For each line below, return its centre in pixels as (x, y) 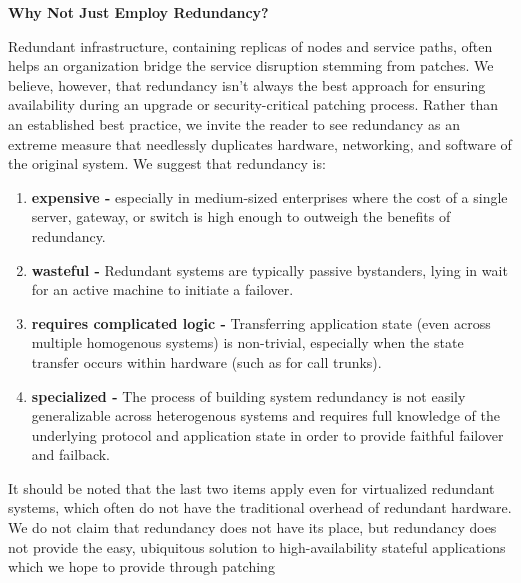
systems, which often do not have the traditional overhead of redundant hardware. (260, 507)
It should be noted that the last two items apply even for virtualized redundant (251, 487)
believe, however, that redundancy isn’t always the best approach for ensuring (247, 84)
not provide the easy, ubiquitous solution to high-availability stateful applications (257, 546)
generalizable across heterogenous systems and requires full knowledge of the (265, 415)
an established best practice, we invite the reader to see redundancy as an (234, 123)
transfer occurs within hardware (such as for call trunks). (206, 361)
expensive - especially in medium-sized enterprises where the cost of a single (269, 196)
